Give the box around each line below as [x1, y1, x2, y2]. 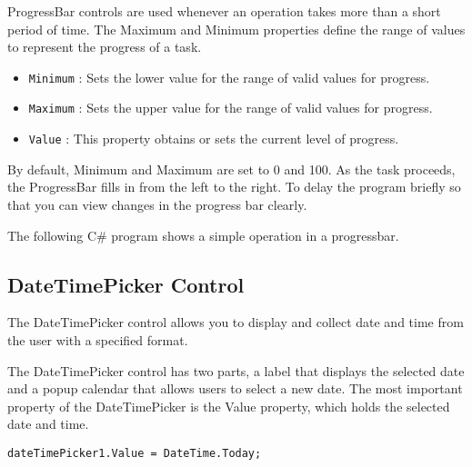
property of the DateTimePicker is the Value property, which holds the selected [7, 396, 450, 415]
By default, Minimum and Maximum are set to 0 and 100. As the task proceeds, [7, 159, 456, 178]
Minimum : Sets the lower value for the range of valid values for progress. [28, 67, 430, 86]
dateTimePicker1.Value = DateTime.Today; [7, 446, 262, 460]
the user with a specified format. [7, 330, 188, 349]
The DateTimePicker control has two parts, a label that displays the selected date [7, 361, 465, 380]
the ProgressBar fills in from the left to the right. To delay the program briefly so [7, 177, 461, 196]
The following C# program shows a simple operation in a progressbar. [7, 225, 399, 244]
